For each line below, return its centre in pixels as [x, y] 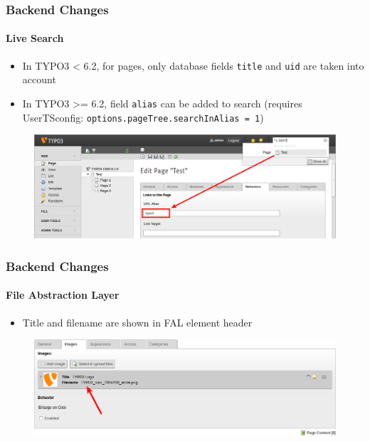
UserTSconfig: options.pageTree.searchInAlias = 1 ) [143, 117]
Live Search [35, 38]
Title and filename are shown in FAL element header [137, 322]
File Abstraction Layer [63, 295]
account [39, 79]
